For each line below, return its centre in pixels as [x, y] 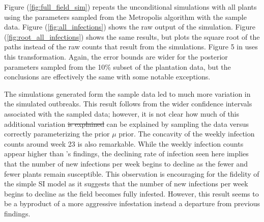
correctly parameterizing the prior [57, 134]
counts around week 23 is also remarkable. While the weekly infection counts [124, 143]
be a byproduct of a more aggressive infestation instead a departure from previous [132, 203]
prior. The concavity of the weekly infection [187, 134]
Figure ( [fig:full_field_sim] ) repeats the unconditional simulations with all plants [130, 7]
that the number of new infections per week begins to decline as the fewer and [126, 163]
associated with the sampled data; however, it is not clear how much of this [122, 113]
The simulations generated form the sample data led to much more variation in [127, 93]
